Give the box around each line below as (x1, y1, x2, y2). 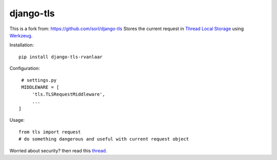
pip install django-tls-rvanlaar (18, 54, 103, 60)
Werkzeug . (9, 32, 33, 38)
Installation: (9, 42, 34, 48)
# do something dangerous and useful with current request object (18, 136, 189, 142)
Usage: (9, 117, 25, 123)
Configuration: (9, 65, 41, 72)
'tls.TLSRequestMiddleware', (32, 92, 105, 97)
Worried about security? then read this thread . (9, 147, 107, 153)
